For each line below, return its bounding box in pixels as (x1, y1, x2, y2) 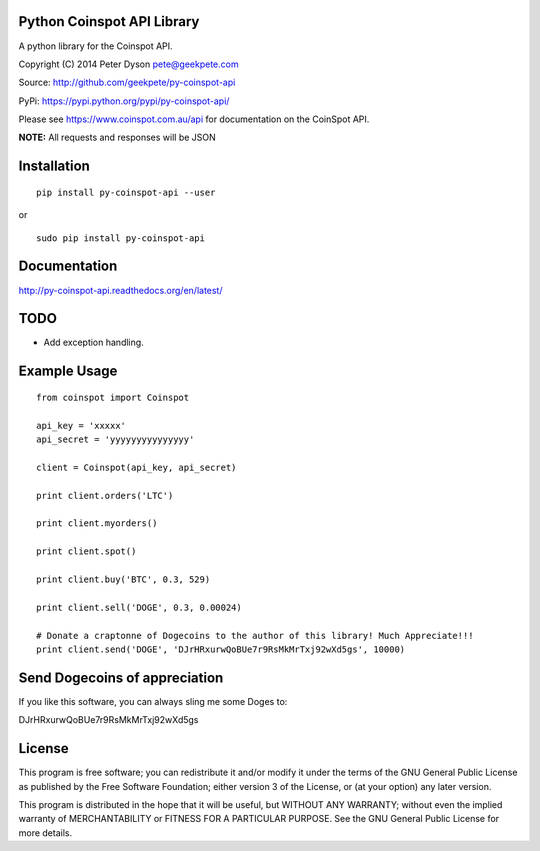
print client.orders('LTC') (36, 490, 174, 501)
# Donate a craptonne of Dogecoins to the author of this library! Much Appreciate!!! (36, 630, 474, 641)
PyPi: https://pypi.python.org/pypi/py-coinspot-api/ (18, 95, 230, 107)
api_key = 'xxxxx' (36, 420, 127, 431)
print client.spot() (36, 546, 137, 557)
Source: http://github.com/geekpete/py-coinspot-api (18, 76, 236, 89)
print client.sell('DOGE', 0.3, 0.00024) (36, 601, 242, 613)
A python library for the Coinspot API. (18, 40, 174, 52)
